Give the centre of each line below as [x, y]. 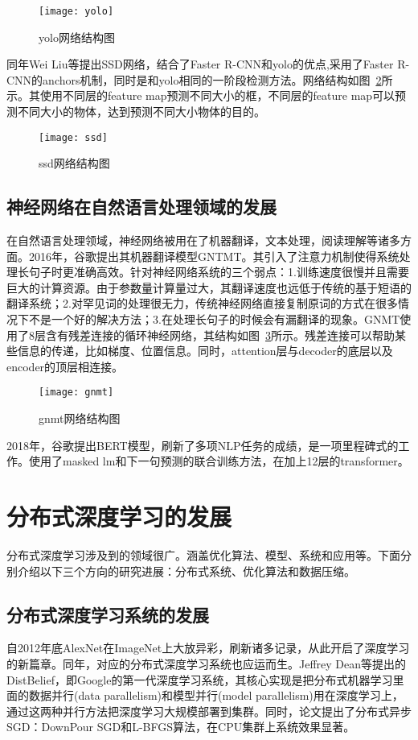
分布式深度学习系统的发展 [108, 614]
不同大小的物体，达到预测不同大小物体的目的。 [141, 112]
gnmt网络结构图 [80, 418]
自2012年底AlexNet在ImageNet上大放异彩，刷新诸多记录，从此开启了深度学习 [208, 648]
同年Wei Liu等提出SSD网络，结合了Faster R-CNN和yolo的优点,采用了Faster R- [208, 64]
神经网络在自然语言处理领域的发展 [141, 207]
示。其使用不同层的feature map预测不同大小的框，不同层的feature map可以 [201, 95]
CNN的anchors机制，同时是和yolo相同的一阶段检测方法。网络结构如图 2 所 [200, 79]
